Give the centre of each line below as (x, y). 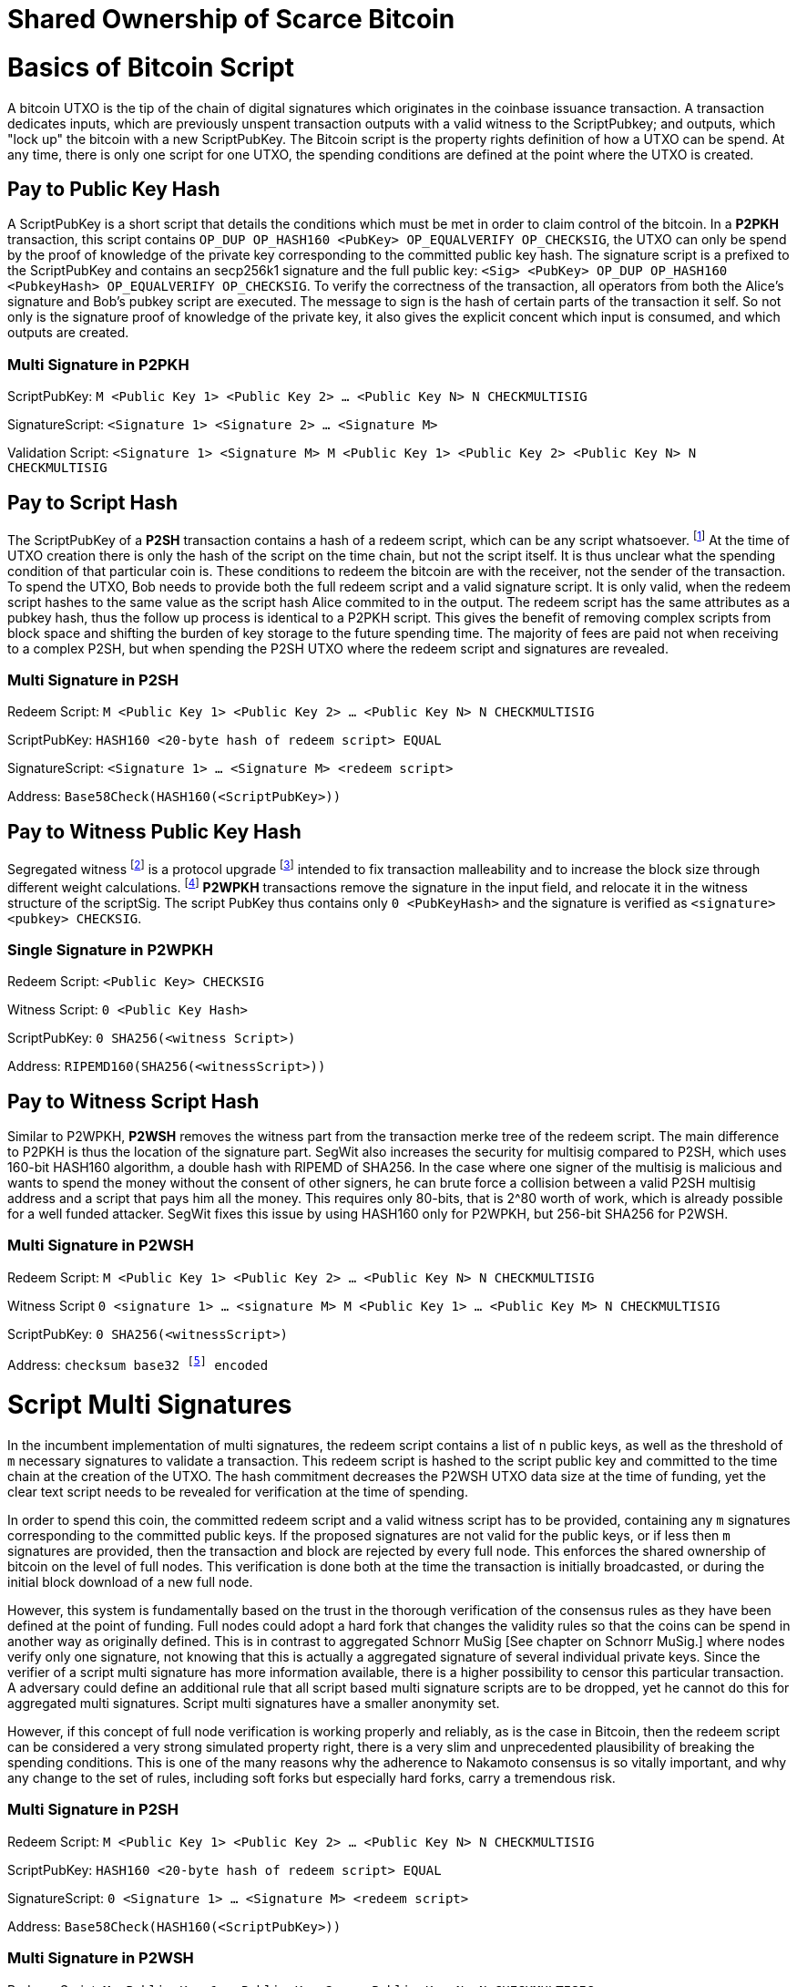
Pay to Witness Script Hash (133, 1101)
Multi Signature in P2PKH (98, 364)
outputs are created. (68, 333)
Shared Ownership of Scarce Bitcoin (231, 19)
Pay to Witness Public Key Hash (154, 831)
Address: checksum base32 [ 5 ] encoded (138, 1363)
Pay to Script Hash (93, 502)
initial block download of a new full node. (130, 1582)
